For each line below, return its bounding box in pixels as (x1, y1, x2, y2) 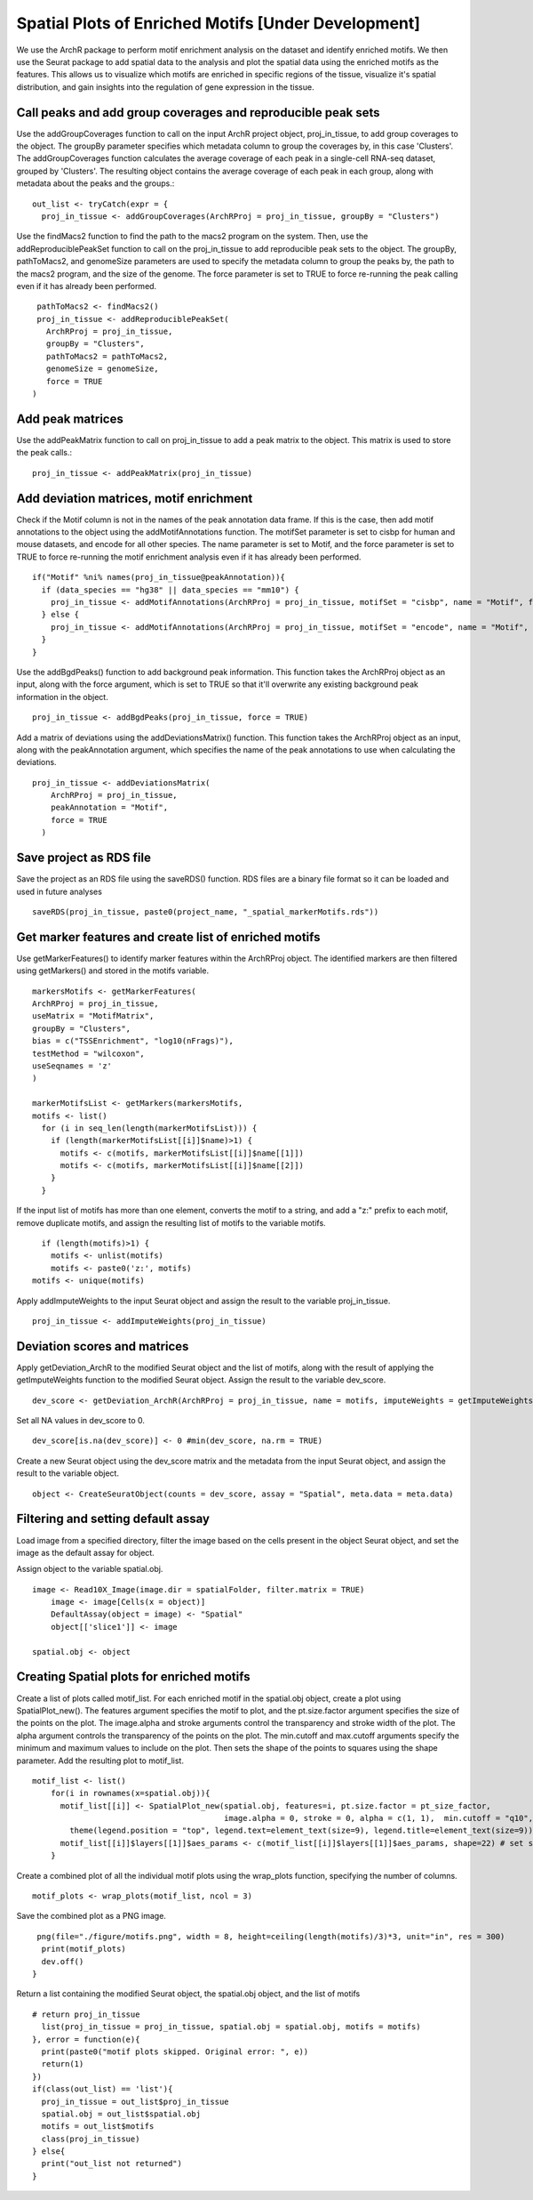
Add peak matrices (16, 411, 123, 426)
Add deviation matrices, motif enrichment (16, 490, 253, 506)
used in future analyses (16, 886, 102, 897)
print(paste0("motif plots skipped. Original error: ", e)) (41, 2046, 309, 2057)
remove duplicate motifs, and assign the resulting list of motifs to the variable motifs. (16, 1217, 326, 1228)
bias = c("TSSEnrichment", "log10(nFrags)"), (32, 1036, 235, 1046)
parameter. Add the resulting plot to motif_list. (16, 1755, 184, 1766)
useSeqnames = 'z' (32, 1060, 113, 1071)
